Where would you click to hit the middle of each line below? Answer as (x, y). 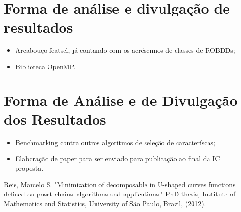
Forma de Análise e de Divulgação (121, 100)
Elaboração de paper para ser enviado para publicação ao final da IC (118, 158)
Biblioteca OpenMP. (45, 66)
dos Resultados (55, 119)
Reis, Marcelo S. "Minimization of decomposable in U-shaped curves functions (120, 184)
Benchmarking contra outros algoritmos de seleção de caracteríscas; (115, 142)
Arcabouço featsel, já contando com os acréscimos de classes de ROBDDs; (125, 50)
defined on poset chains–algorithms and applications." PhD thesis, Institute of (120, 194)
